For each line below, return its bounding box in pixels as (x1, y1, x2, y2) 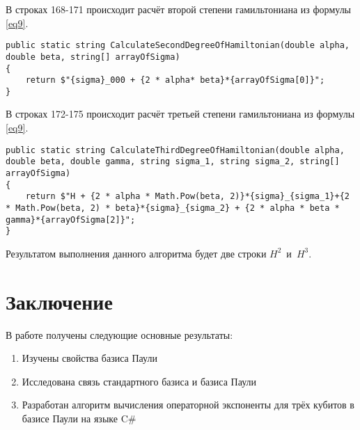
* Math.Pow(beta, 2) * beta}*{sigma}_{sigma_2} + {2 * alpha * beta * (6, 202, 340, 213)
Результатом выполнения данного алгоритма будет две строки (6, 246, 267, 260)
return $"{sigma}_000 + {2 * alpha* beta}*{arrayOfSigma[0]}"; (25, 75, 325, 86)
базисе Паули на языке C (22, 411, 128, 425)
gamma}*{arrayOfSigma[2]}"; (6, 214, 136, 225)
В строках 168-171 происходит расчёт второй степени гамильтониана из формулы (6, 2, 352, 16)
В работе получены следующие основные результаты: (6, 327, 233, 342)
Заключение (6, 287, 113, 315)
